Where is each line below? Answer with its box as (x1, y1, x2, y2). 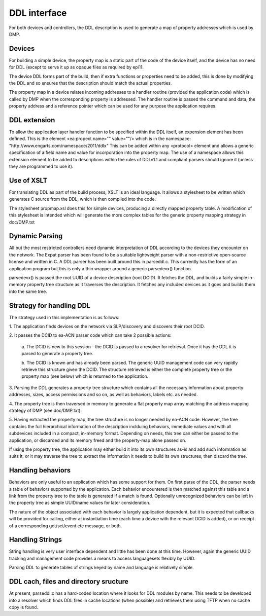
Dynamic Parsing (9, 232, 63, 240)
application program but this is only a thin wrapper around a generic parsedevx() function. (9, 265, 192, 271)
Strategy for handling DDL (9, 301, 91, 310)
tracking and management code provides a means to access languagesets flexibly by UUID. (9, 555, 196, 561)
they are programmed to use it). (9, 163, 74, 170)
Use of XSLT (9, 176, 48, 184)
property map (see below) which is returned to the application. (21, 373, 149, 379)
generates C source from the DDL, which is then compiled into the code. (9, 196, 156, 202)
